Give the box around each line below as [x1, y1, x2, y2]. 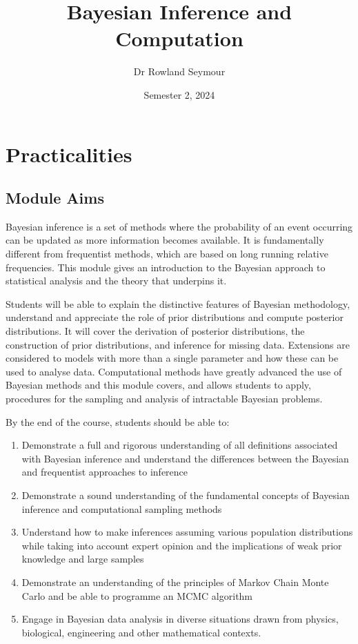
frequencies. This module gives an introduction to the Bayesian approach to [6, 260, 326, 274]
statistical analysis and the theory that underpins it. [6, 273, 227, 288]
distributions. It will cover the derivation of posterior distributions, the [6, 324, 305, 338]
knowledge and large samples [21, 552, 144, 566]
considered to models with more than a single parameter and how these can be [6, 351, 339, 365]
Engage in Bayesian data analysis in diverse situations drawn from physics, [21, 612, 339, 626]
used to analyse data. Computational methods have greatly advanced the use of [6, 364, 342, 378]
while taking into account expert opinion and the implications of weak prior [21, 538, 342, 552]
